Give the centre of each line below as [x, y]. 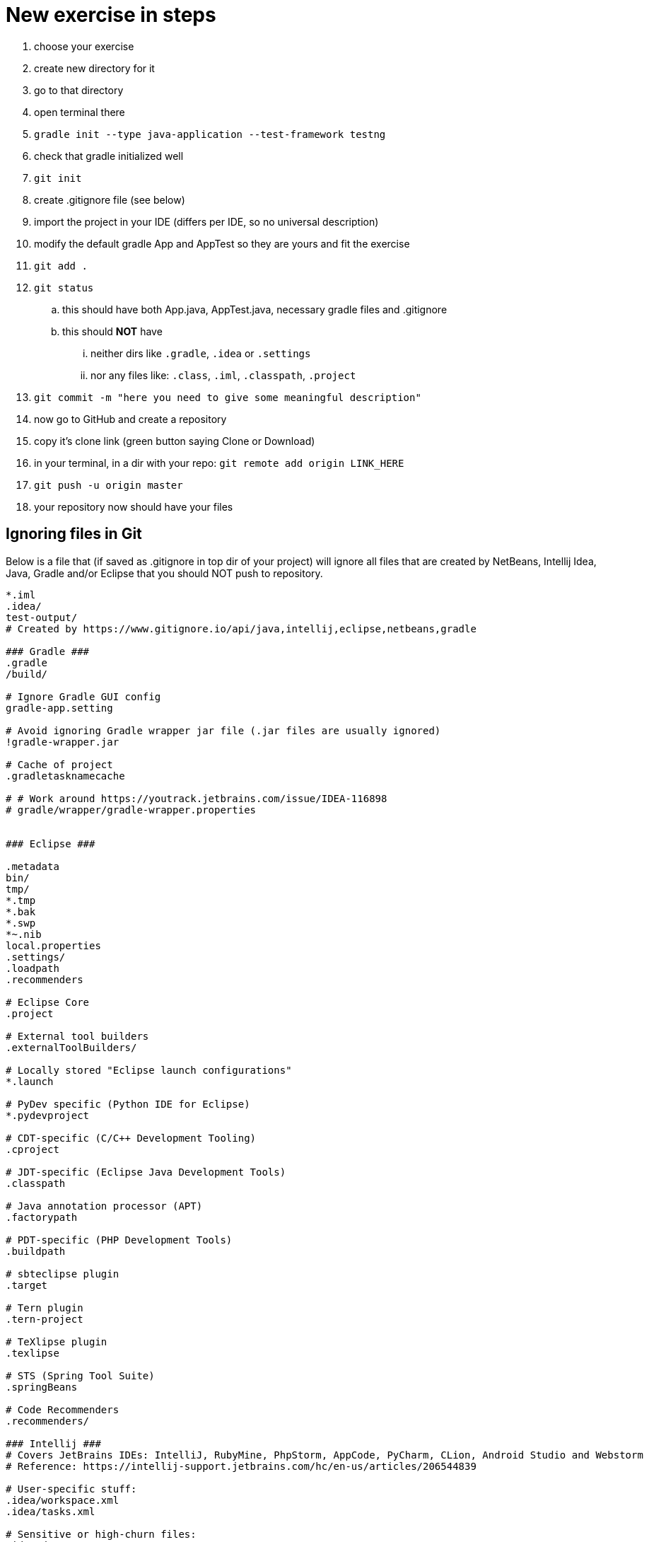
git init [58, 178]
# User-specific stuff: [71, 1489]
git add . [61, 266]
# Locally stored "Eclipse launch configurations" [149, 1070]
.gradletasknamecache [65, 776]
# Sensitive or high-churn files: [101, 1534]
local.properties [53, 945]
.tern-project [45, 1319]
